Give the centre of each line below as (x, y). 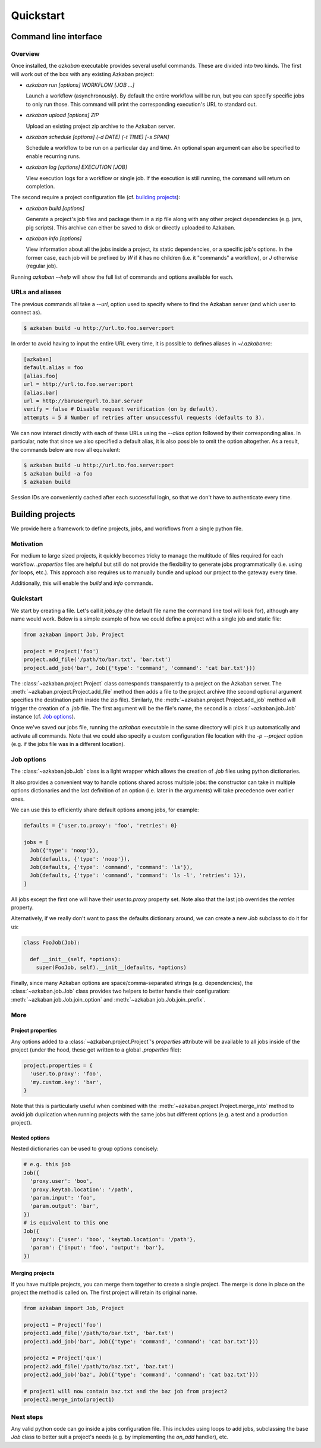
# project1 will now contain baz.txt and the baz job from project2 (125, 1391)
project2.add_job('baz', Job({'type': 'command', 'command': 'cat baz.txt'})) (141, 1375)
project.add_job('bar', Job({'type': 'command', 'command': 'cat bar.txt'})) (139, 668)
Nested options (30, 1138)
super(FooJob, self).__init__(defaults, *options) (111, 967)
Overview (25, 53)
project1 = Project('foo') (63, 1325)
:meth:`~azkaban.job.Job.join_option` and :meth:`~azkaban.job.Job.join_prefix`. (108, 999)
